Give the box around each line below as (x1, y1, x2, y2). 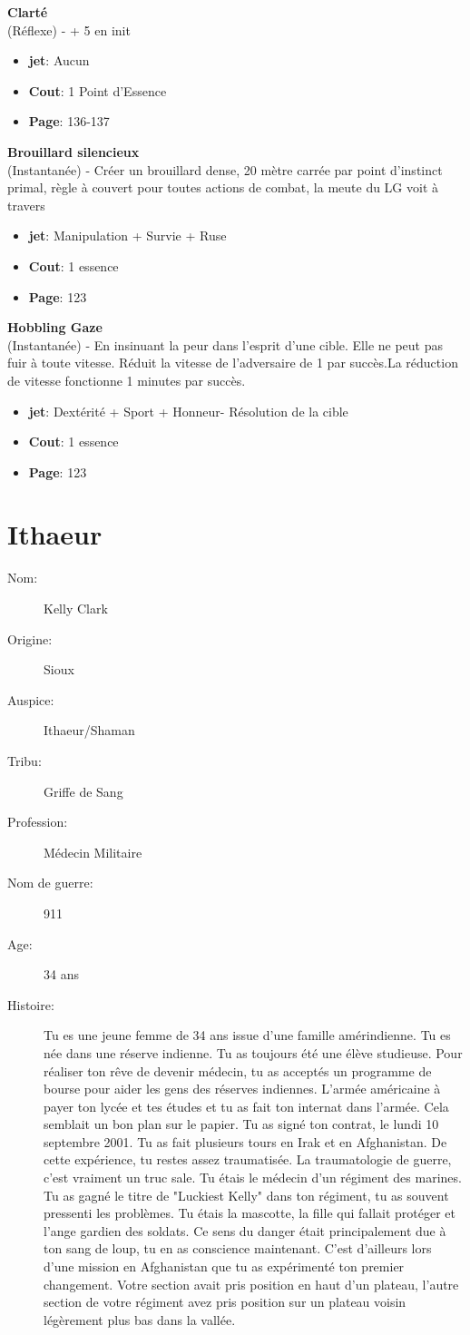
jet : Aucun (28, 51, 90, 70)
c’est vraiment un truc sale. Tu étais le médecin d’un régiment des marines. (44, 1168, 462, 1187)
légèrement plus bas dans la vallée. (44, 1310, 236, 1329)
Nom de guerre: (7, 873, 93, 892)
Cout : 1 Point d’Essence (28, 81, 167, 100)
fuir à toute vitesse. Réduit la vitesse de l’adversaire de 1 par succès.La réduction (7, 353, 458, 372)
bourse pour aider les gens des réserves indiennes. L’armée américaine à (44, 1079, 441, 1098)
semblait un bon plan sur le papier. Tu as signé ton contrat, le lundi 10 (44, 1114, 439, 1134)
